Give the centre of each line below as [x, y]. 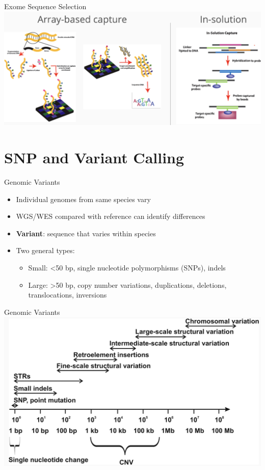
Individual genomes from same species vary [83, 199]
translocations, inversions [68, 295]
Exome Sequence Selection [45, 6]
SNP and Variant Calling [94, 157]
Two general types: [45, 250]
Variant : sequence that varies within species [86, 233]
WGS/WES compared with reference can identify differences [111, 216]
